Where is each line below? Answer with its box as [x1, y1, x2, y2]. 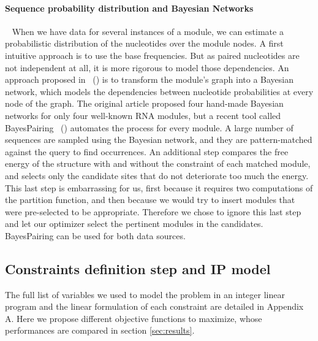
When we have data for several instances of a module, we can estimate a [12, 25, 284, 37]
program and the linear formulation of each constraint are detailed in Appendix [5, 300, 304, 313]
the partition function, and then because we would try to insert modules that [5, 193, 295, 206]
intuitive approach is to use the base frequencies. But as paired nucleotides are [5, 48, 300, 61]
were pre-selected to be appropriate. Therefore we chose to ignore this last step [5, 205, 301, 218]
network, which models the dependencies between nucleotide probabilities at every [5, 85, 314, 98]
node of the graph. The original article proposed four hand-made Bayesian [5, 97, 284, 110]
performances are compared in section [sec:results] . [5, 324, 195, 337]
